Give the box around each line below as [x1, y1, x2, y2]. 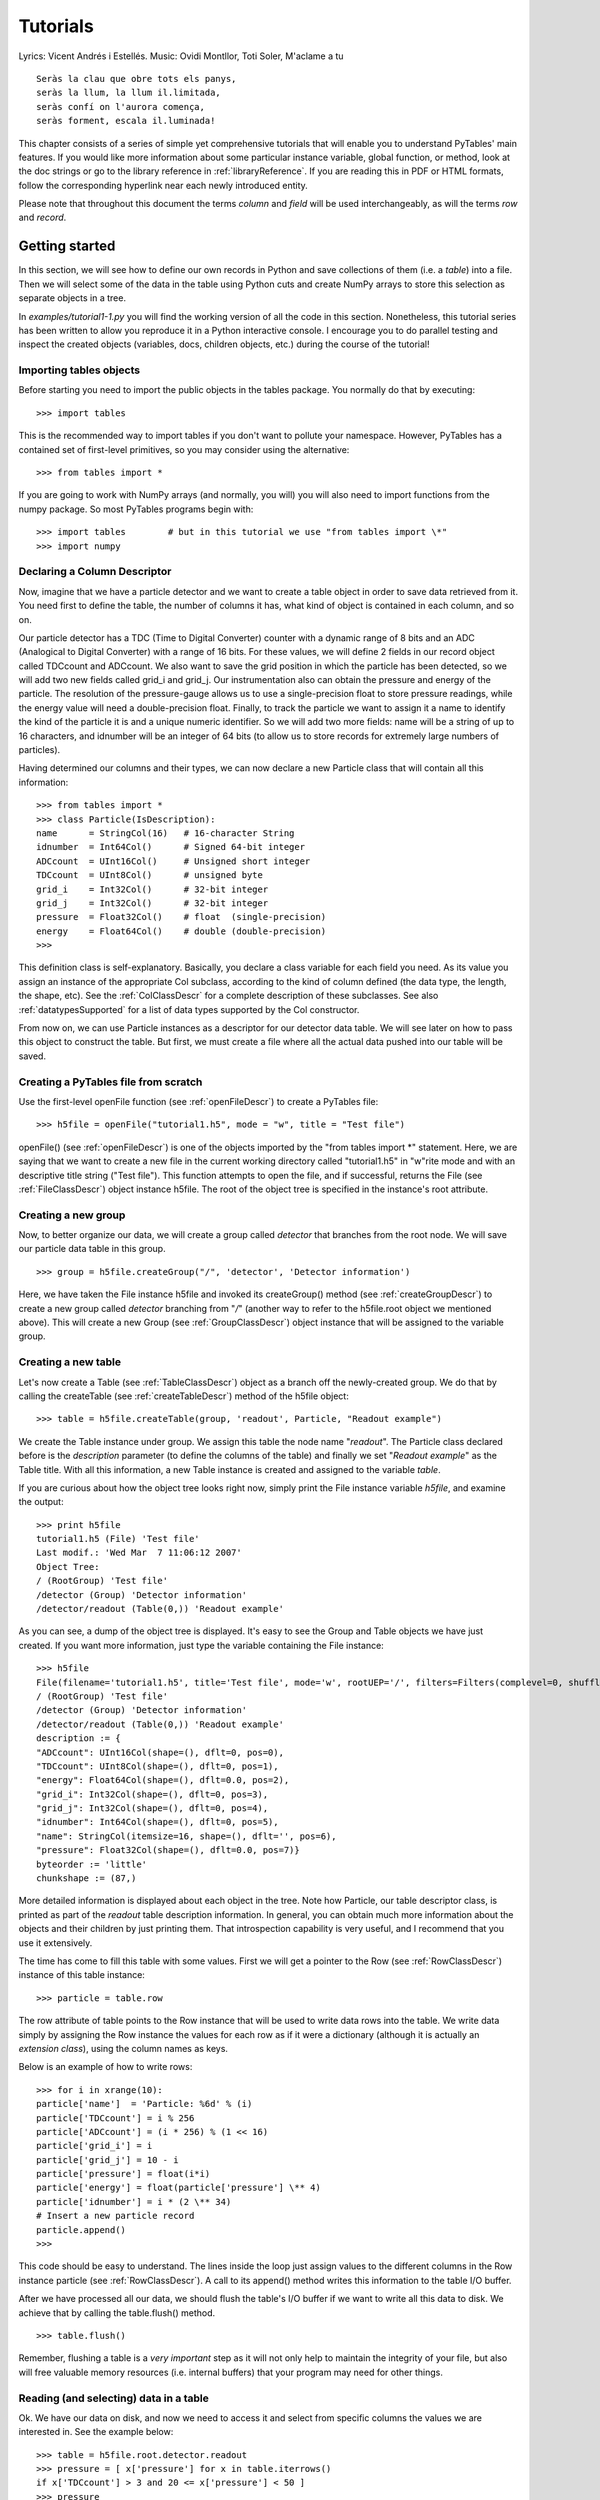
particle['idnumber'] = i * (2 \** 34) [36, 2196, 232, 2207]
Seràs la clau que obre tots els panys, [36, 73, 237, 84]
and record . [18, 211, 67, 224]
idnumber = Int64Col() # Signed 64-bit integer [36, 841, 305, 853]
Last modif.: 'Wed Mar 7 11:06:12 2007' [36, 1547, 242, 1559]
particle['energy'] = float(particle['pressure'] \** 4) [36, 2182, 322, 2194]
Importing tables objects [18, 363, 140, 377]
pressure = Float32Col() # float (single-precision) [36, 911, 327, 923]
